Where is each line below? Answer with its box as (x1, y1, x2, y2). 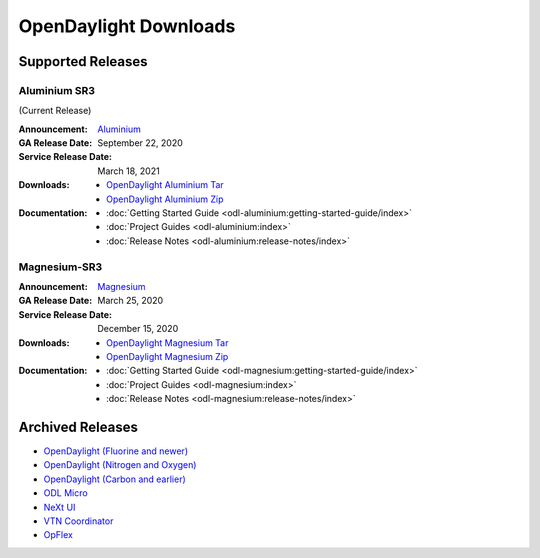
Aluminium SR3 (18, 83, 95, 97)
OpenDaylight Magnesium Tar (106, 336, 229, 349)
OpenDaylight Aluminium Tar (106, 179, 224, 191)
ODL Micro (43, 487, 89, 499)
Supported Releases (18, 53, 149, 70)
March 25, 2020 (97, 295, 164, 307)
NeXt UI (43, 501, 76, 513)
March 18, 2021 (97, 165, 160, 177)
